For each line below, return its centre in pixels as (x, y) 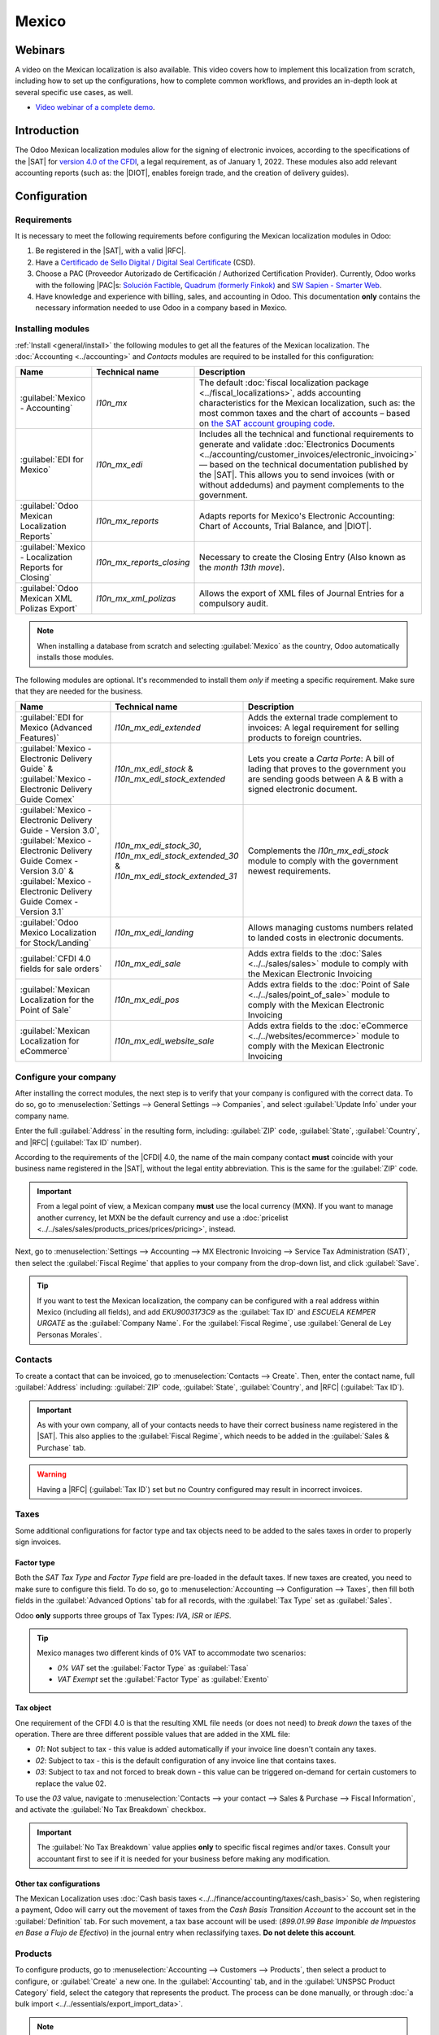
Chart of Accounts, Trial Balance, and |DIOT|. (285, 527)
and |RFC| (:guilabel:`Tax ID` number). (78, 1142)
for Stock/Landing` (56, 943)
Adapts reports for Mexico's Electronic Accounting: (297, 516)
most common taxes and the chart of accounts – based (305, 414)
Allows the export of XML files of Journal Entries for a (302, 593)
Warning (52, 1474)
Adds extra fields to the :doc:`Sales (315, 954)
